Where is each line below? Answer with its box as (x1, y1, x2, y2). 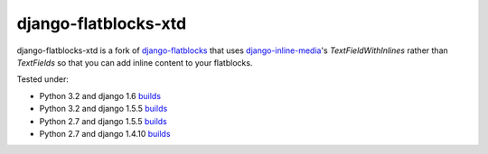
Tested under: (16, 74, 70, 85)
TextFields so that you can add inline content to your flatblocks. (16, 57, 253, 68)
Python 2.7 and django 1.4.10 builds (39, 128, 171, 139)
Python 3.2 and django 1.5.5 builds (39, 104, 168, 114)
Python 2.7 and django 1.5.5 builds (39, 115, 167, 126)
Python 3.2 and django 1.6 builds (39, 90, 162, 101)
